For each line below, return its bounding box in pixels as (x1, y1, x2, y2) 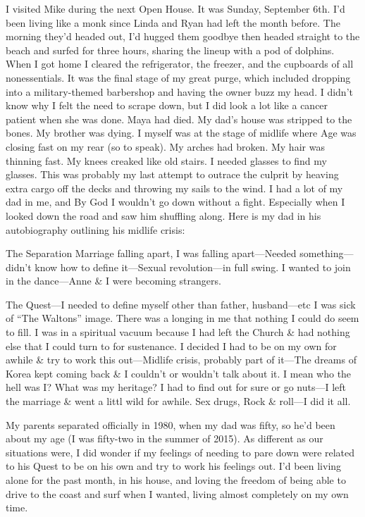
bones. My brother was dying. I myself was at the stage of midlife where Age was (6, 125, 357, 140)
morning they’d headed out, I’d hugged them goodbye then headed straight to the (6, 29, 360, 44)
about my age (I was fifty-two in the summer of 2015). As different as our (6, 431, 323, 446)
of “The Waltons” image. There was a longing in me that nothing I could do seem (6, 311, 359, 325)
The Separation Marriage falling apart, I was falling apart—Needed (6, 246, 297, 261)
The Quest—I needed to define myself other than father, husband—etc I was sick (6, 297, 356, 311)
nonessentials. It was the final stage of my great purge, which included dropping (6, 70, 351, 85)
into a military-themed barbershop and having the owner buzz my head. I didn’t (6, 84, 353, 99)
